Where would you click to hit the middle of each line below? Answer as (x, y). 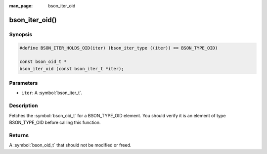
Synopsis (21, 34)
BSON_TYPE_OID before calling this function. (55, 122)
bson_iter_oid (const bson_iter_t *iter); (72, 69)
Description (23, 105)
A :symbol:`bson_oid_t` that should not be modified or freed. (70, 145)
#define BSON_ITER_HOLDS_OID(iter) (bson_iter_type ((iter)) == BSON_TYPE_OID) (119, 48)
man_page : (21, 6)
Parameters (23, 83)
